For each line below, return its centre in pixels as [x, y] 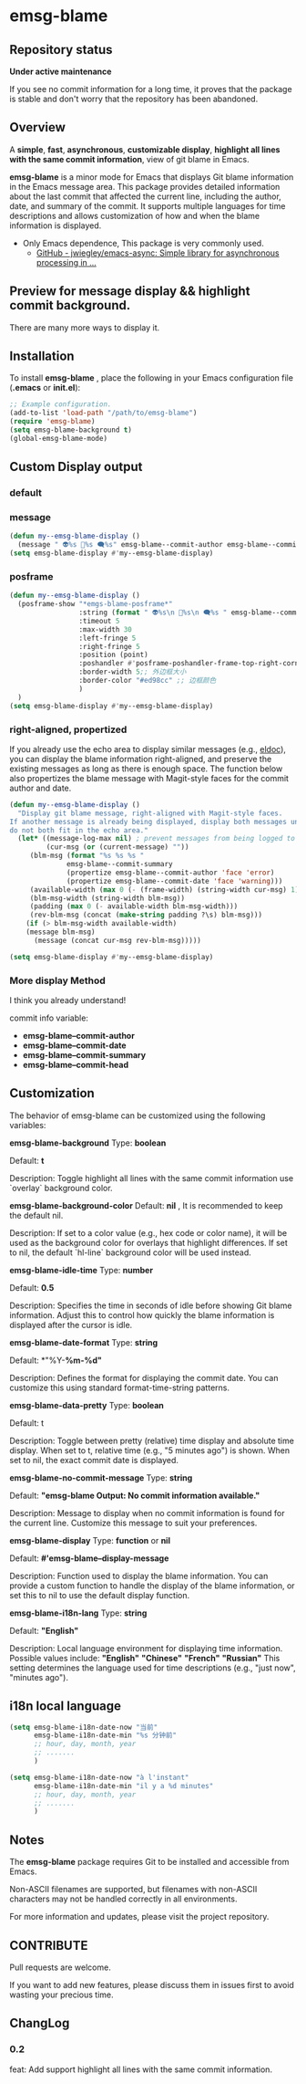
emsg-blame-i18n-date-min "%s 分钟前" [105, 1735]
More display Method [58, 980]
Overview [38, 127]
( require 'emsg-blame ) [52, 422]
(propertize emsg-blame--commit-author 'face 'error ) [171, 873]
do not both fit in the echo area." [79, 830]
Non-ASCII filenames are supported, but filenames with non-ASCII [133, 1890]
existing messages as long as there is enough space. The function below [146, 769]
